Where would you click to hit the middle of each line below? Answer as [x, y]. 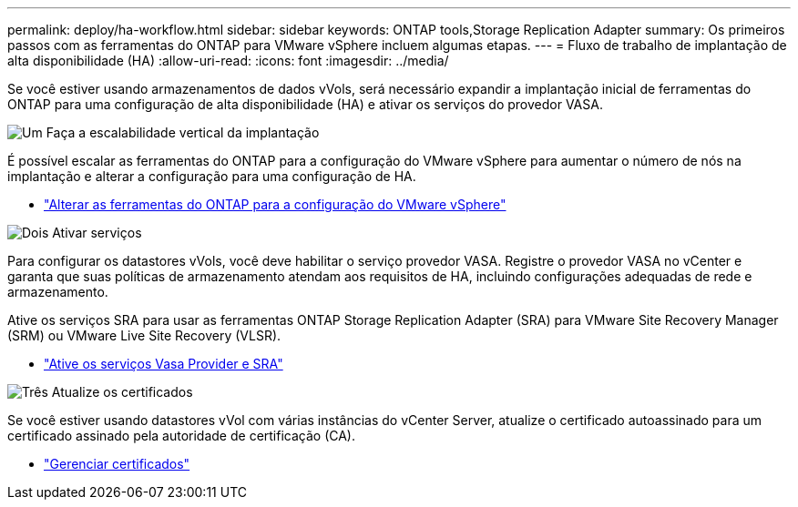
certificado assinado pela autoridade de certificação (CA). [182, 436]
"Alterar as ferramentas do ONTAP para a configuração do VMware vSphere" [275, 204]
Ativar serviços [97, 233]
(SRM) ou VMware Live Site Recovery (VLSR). [144, 335]
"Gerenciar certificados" [117, 464]
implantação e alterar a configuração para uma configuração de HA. [212, 176]
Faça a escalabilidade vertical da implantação [183, 132]
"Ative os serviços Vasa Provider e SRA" [164, 364]
